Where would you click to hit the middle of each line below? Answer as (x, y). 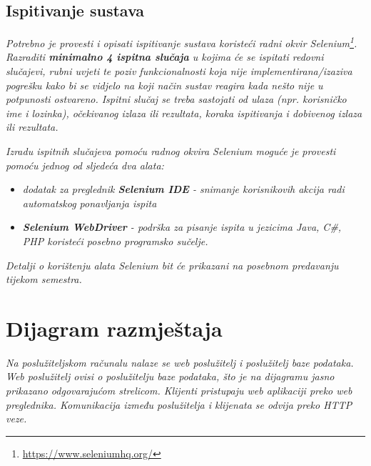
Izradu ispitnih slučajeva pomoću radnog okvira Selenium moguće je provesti (171, 151)
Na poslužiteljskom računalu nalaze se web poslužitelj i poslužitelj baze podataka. (180, 362)
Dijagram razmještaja (114, 328)
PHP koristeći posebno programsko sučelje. (115, 241)
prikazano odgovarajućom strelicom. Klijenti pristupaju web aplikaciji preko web (179, 391)
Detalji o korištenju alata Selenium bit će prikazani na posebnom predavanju (172, 265)
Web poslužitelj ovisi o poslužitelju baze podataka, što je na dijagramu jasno (170, 376)
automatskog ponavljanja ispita (90, 203)
